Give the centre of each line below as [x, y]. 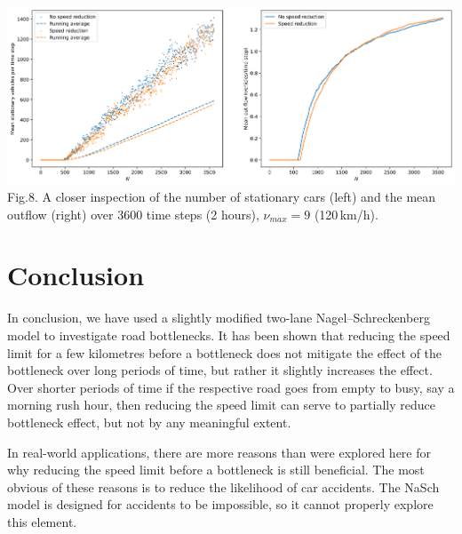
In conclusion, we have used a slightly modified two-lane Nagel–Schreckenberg [219, 318]
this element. [42, 521]
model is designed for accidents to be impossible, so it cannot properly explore [220, 504]
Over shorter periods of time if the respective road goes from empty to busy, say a [231, 387]
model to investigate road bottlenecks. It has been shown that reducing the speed [229, 335]
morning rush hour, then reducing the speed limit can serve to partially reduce [221, 405]
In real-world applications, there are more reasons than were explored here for [219, 452]
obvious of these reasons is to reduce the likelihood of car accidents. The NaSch [223, 486]
